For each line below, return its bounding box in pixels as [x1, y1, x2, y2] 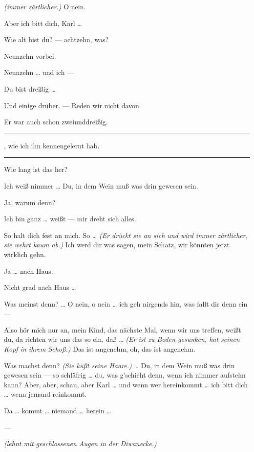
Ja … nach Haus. [4, 265, 53, 276]
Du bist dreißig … [4, 83, 56, 94]
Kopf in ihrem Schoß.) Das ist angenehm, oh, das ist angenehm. [4, 344, 195, 354]
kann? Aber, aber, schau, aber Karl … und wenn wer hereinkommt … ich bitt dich [4, 379, 248, 389]
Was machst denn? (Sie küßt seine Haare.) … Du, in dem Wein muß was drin [4, 360, 235, 370]
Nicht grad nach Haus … [4, 282, 76, 292]
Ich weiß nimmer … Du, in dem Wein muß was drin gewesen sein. [4, 180, 198, 190]
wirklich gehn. [4, 249, 46, 259]
